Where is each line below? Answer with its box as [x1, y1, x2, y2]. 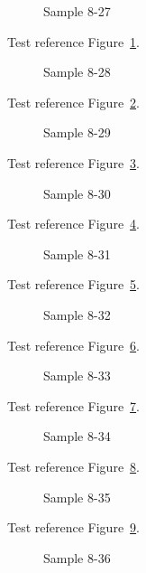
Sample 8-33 [43, 366, 111, 385]
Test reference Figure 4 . [7, 214, 140, 233]
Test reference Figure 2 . [7, 92, 140, 111]
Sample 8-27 [43, 2, 111, 20]
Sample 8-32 [43, 305, 111, 324]
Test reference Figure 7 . [7, 396, 140, 415]
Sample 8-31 [43, 244, 111, 263]
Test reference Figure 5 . [7, 275, 140, 294]
